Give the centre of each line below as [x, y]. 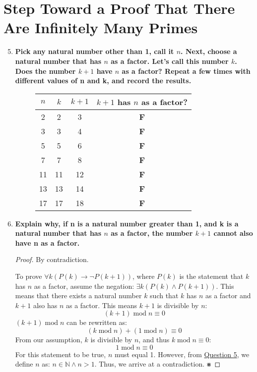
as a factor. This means [101, 305]
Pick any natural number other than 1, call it [95, 51]
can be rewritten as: [97, 322]
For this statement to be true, [61, 354]
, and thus [154, 340]
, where [144, 276]
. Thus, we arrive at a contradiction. [150, 364]
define [24, 364]
